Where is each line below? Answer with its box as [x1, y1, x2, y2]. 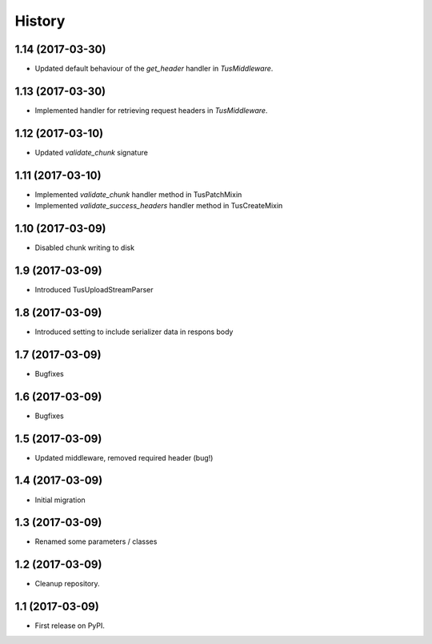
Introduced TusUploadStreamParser [34, 284, 154, 294]
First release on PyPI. [34, 621, 106, 630]
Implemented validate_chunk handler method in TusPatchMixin [34, 189, 242, 199]
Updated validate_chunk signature [34, 147, 148, 157]
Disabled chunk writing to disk [34, 243, 135, 252]
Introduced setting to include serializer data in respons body [34, 327, 234, 336]
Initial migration [34, 495, 86, 505]
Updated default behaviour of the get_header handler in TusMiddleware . [34, 64, 274, 74]
